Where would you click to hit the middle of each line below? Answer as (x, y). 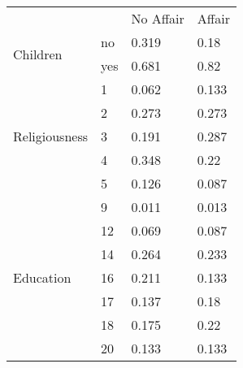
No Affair (158, 18)
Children (38, 54)
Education (42, 277)
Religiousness (51, 136)
